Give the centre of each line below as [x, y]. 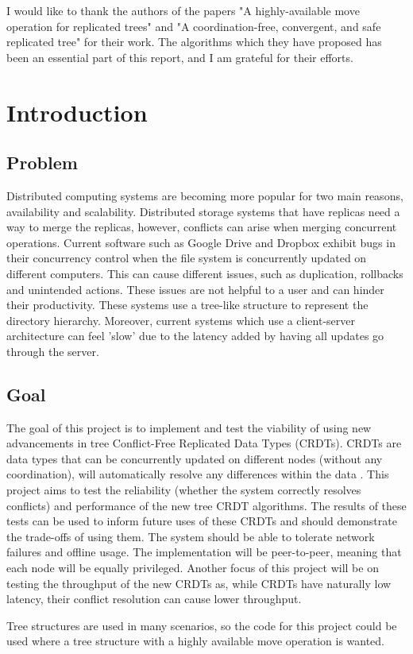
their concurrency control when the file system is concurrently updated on [187, 258]
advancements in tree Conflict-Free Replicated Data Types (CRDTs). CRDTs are [204, 443]
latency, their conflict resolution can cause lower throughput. [154, 599]
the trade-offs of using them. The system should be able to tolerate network [191, 536]
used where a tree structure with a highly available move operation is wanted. [196, 641]
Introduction [77, 112]
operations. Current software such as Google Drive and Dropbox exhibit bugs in [201, 242]
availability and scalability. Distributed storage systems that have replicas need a [203, 211]
